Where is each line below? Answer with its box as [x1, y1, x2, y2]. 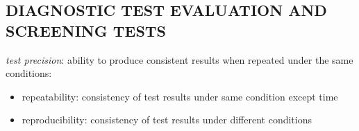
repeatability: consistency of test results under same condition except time [22, 89, 338, 103]
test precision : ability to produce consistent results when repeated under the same [6, 52, 353, 67]
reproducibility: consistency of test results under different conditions [22, 112, 312, 127]
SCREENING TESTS [6, 19, 167, 41]
